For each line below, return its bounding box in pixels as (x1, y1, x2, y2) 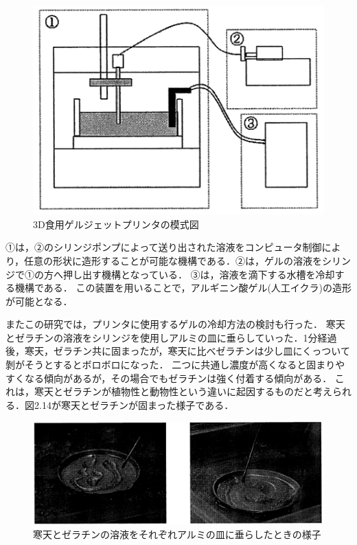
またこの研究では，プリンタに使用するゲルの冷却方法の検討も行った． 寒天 (5, 317, 345, 331)
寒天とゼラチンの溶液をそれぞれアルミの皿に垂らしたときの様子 (33, 527, 321, 542)
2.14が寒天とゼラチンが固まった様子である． (34, 397, 234, 412)
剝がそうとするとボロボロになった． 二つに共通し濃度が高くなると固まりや (5, 357, 345, 372)
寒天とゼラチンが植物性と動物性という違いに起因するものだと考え (34, 384, 332, 399)
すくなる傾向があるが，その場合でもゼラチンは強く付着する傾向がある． (5, 370, 332, 385)
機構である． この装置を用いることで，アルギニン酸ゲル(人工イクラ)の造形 (14, 280, 352, 295)
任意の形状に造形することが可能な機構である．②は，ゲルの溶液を (24, 253, 322, 267)
